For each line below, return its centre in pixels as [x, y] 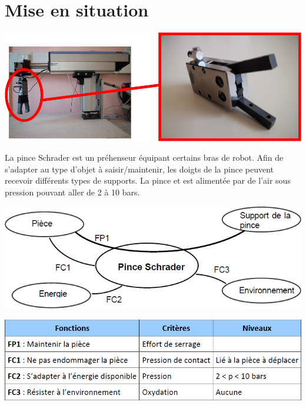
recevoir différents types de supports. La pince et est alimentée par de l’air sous [148, 180]
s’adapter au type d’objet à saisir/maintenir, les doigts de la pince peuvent [139, 169]
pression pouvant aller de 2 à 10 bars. [72, 192]
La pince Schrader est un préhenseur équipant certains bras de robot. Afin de [144, 157]
